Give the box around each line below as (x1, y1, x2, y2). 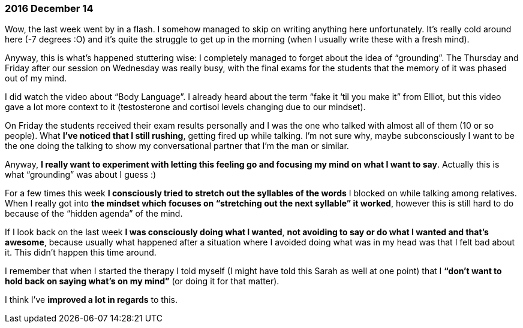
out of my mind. (5, 73, 67, 84)
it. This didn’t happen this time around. (5, 247, 157, 258)
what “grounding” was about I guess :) (5, 169, 157, 180)
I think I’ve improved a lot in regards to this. (5, 294, 178, 305)
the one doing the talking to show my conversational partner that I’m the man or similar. (5, 141, 349, 151)
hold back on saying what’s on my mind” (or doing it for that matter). (5, 276, 279, 287)
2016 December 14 (5, 2, 94, 14)
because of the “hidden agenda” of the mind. (5, 208, 183, 219)
